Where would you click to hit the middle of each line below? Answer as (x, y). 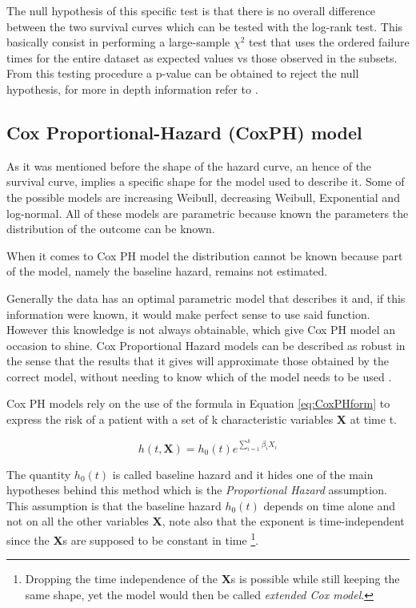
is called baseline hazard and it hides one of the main (243, 474)
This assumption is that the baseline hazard (114, 505)
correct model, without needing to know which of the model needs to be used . (199, 376)
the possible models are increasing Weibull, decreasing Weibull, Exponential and (203, 197)
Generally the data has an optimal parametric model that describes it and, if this (206, 298)
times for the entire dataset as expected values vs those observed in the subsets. (202, 57)
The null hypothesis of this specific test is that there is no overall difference (191, 10)
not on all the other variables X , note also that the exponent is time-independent (206, 521)
